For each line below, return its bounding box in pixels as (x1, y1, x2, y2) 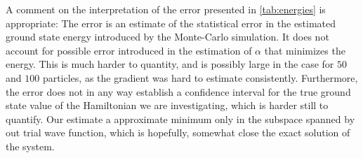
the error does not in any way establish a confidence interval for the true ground (6, 84, 351, 99)
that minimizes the (264, 43, 345, 57)
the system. (6, 138, 55, 153)
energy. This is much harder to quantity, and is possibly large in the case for (6, 57, 334, 71)
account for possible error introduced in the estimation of (6, 43, 252, 57)
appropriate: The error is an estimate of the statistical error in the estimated (6, 15, 336, 30)
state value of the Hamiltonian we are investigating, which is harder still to (6, 98, 329, 113)
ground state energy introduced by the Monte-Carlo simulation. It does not (6, 29, 329, 44)
